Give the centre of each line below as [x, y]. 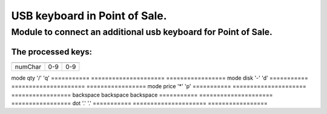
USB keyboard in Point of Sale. [89, 16]
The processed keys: [52, 52]
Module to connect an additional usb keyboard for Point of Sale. [142, 32]
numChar [28, 66]
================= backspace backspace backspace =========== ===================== [142, 95]
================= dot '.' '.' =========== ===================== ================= [139, 103]
